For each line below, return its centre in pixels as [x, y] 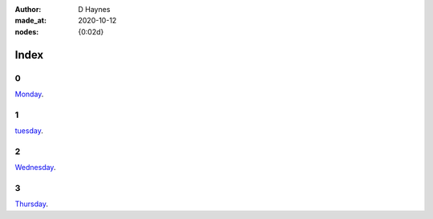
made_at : [31, 21]
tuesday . [29, 131]
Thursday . [31, 204]
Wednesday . [35, 168]
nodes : [27, 31]
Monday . [29, 94]
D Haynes [94, 9]
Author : [28, 9]
